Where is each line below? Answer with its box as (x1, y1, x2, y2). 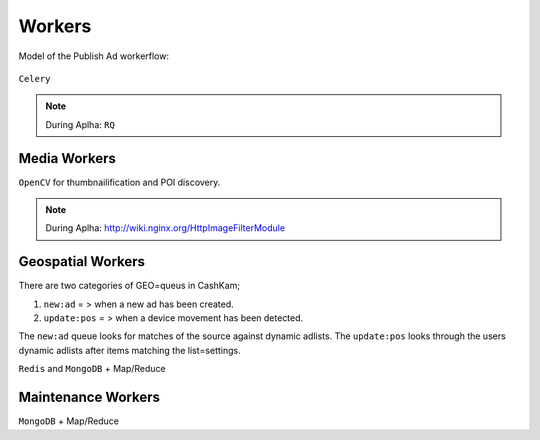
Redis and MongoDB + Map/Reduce (18, 363, 167, 375)
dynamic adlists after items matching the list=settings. (18, 344, 241, 356)
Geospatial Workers (18, 253, 145, 270)
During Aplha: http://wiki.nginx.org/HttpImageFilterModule (45, 222, 285, 234)
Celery (18, 73, 51, 84)
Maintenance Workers (18, 389, 160, 406)
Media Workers (18, 150, 117, 167)
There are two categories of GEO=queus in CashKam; (18, 280, 240, 292)
